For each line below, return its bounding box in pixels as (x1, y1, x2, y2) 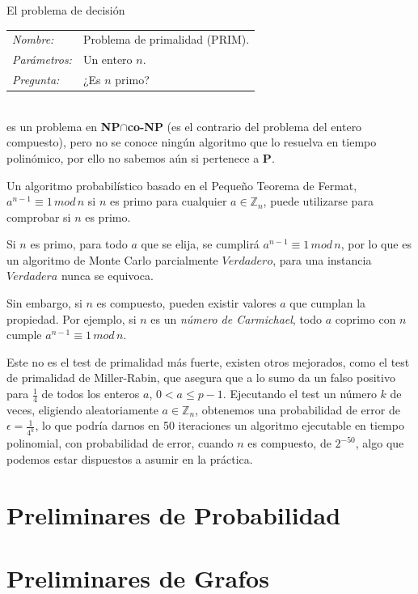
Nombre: (12, 31, 54, 48)
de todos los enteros (41, 385, 140, 402)
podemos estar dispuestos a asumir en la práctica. (6, 450, 253, 467)
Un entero (82, 51, 133, 68)
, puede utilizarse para (263, 193, 374, 210)
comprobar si (6, 208, 71, 225)
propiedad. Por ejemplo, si (6, 310, 137, 327)
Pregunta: (12, 71, 60, 88)
